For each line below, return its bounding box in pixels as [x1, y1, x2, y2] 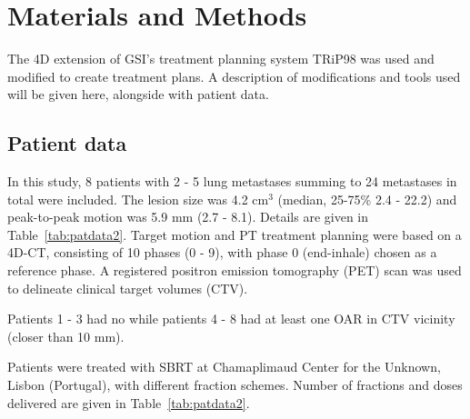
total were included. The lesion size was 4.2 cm [7, 189, 269, 208]
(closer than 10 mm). [7, 326, 125, 345]
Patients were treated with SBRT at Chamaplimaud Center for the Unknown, [7, 357, 441, 376]
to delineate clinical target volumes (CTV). [7, 278, 248, 297]
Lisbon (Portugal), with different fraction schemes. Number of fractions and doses [7, 375, 463, 394]
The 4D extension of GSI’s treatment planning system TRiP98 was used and [7, 49, 435, 68]
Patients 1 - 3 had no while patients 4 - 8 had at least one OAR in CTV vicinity [7, 309, 455, 328]
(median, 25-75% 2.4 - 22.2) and [277, 189, 457, 208]
